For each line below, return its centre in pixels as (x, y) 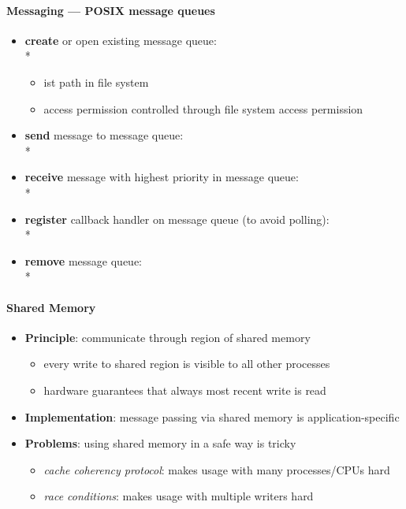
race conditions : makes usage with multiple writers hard (179, 496)
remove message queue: (83, 260)
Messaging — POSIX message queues (111, 10)
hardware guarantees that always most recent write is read (185, 390)
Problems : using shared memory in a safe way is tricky (160, 443)
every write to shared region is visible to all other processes (187, 364)
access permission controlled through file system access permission (203, 108)
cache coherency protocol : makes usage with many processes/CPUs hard (217, 469)
